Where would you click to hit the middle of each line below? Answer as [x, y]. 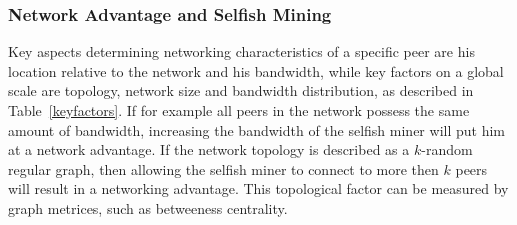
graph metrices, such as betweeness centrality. [148, 207]
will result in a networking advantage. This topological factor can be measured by [258, 188]
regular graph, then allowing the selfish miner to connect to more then [223, 168]
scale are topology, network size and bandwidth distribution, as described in [241, 90]
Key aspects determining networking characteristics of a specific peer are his [241, 51]
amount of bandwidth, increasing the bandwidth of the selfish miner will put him [256, 129]
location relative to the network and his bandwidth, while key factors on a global [256, 70]
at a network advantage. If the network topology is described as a [209, 149]
